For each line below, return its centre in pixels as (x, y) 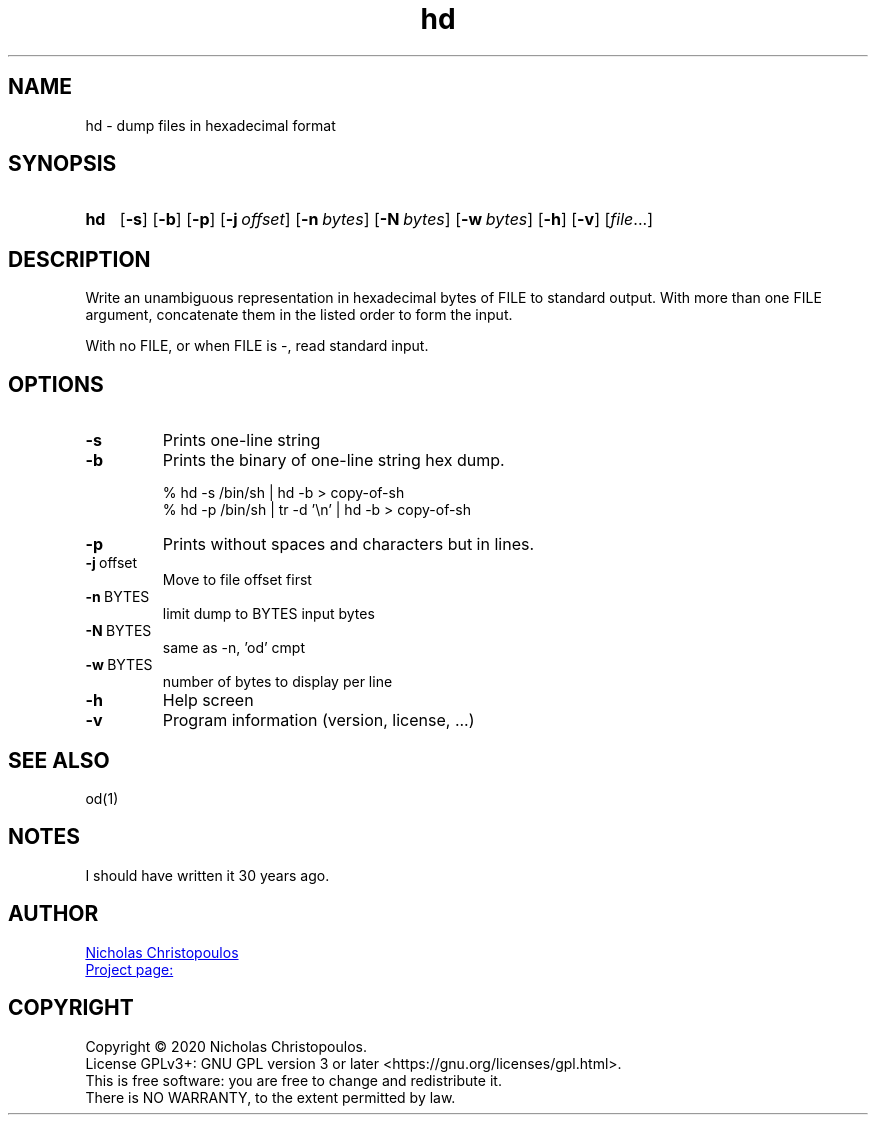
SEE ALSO (59, 760)
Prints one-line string (241, 440)
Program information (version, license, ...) (318, 720)
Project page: (129, 969)
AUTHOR (53, 914)
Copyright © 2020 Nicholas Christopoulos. (226, 1046)
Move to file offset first (237, 580)
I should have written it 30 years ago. (207, 875)
